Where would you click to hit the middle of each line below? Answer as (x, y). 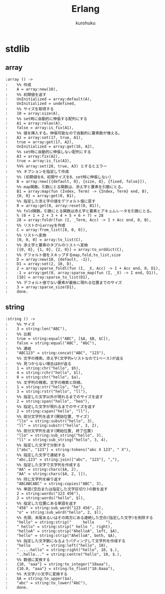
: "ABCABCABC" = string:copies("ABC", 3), (54, 484)
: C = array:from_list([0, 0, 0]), (46, 230)
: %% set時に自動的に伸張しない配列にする (48, 152)
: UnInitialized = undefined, (41, 103)
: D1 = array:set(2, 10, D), (39, 264)
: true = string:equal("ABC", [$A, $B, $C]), (58, 338)
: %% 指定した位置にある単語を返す (41, 503)
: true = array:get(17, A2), (39, 142)
